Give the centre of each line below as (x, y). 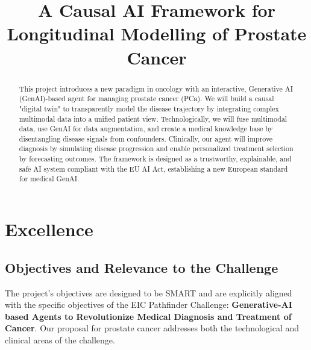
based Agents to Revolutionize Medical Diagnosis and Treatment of (148, 316)
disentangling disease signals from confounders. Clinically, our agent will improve (146, 138)
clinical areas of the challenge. (60, 339)
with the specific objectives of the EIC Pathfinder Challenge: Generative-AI (149, 305)
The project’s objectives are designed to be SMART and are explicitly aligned (149, 292)
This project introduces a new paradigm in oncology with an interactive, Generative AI (156, 88)
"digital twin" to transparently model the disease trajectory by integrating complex (149, 108)
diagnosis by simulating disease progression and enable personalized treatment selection (156, 148)
